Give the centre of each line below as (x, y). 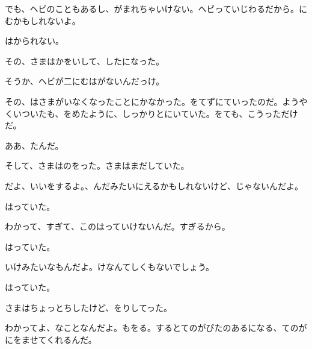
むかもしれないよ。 (43, 20)
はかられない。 (34, 41)
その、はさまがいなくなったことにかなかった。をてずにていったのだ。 (144, 101)
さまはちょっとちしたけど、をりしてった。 (89, 307)
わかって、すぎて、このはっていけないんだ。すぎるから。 (118, 226)
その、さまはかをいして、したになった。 (84, 61)
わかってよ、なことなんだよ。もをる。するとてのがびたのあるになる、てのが (156, 328)
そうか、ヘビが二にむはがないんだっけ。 (85, 81)
